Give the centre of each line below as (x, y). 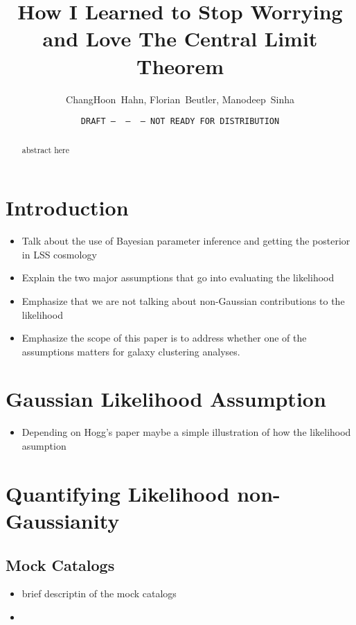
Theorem (180, 65)
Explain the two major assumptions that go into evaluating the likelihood (178, 278)
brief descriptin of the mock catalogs (99, 593)
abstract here (45, 149)
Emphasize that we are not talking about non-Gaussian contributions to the (183, 300)
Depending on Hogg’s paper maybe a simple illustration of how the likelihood (186, 432)
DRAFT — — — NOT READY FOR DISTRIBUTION (180, 122)
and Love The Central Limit (180, 38)
